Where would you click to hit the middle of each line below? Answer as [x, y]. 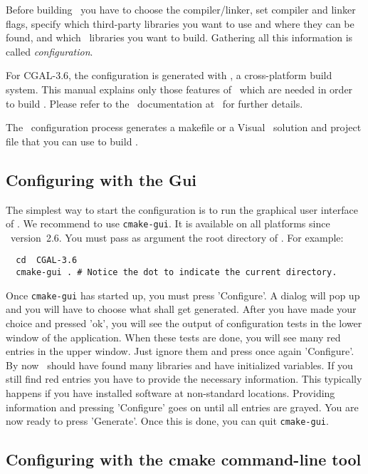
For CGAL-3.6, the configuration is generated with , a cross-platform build [169, 75]
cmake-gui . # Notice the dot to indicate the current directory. [177, 273]
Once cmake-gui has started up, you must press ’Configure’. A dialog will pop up [183, 295]
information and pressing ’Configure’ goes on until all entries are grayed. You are [182, 407]
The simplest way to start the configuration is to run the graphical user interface [182, 209]
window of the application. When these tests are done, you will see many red [173, 337]
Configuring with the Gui [101, 179]
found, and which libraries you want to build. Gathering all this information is [179, 37]
